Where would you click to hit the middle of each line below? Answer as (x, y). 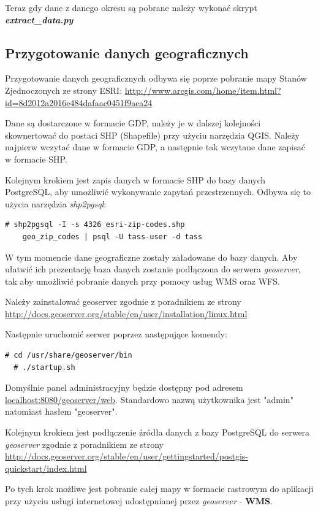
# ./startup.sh (44, 367)
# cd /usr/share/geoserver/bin (69, 355)
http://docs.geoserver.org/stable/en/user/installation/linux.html (126, 313)
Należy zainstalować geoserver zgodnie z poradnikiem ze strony (123, 302)
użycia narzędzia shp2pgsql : (56, 203)
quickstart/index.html (46, 468)
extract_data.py (39, 19)
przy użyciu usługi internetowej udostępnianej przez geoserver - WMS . (139, 501)
